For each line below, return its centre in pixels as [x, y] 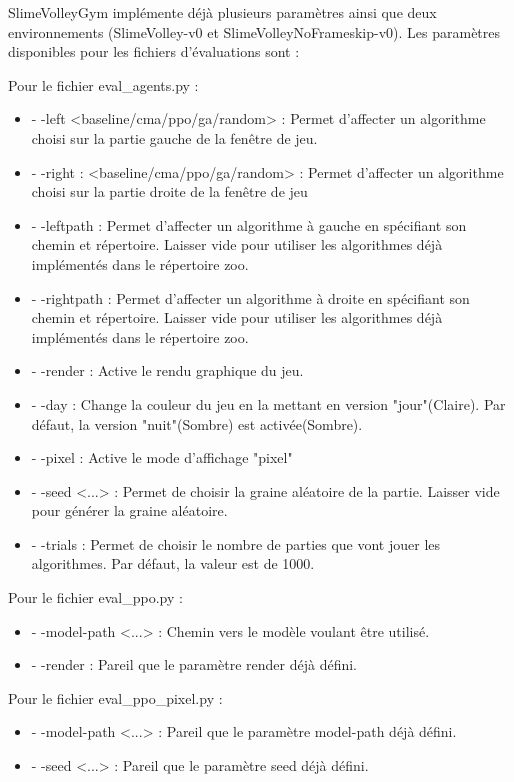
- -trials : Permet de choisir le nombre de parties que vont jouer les [236, 543]
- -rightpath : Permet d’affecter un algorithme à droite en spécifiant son [250, 297]
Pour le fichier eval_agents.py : [103, 84]
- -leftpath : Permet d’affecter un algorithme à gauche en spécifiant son [249, 224]
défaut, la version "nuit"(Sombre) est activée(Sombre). [197, 423]
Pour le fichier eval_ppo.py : [95, 597]
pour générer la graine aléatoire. [129, 510]
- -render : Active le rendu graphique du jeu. [167, 370]
